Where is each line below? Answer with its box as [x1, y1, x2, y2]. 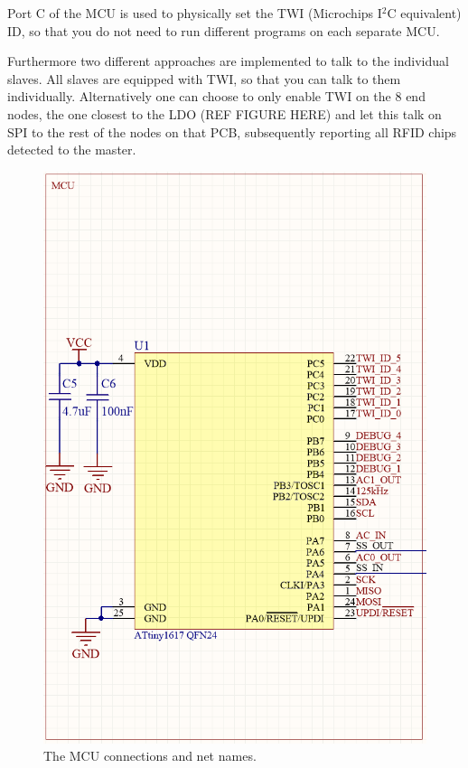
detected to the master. [7, 140, 136, 159]
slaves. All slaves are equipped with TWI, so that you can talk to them [7, 69, 401, 88]
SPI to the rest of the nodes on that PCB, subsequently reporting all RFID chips [7, 122, 457, 141]
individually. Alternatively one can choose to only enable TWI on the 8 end [7, 87, 426, 106]
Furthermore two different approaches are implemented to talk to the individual [7, 52, 449, 70]
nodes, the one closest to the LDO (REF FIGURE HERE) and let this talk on [7, 104, 442, 123]
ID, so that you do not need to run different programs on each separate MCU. [7, 21, 440, 40]
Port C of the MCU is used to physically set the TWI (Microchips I [7, 4, 382, 22]
